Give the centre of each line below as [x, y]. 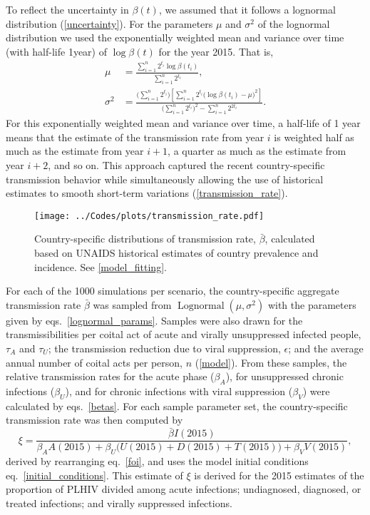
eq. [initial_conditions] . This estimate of [94, 475]
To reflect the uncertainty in [67, 9]
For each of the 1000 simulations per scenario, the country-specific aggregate [173, 291]
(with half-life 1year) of [57, 51]
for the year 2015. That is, [216, 51]
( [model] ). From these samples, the [271, 362]
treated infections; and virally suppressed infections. [119, 503]
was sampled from [132, 304]
